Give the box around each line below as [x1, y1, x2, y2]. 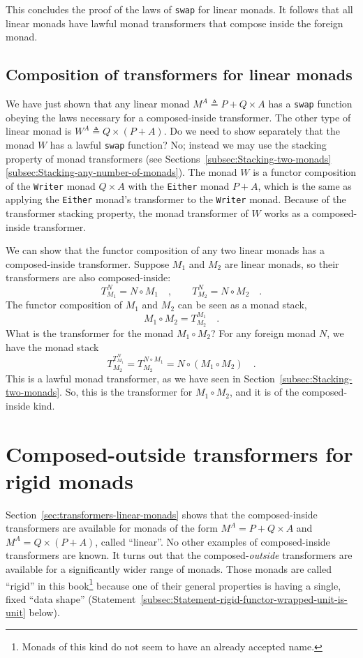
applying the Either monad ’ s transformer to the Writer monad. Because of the [6, 192, 346, 207]
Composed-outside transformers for [6, 439, 353, 468]
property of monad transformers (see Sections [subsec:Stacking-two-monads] [6, 151, 332, 165]
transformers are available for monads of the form [6, 521, 218, 535]
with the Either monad [128, 178, 230, 193]
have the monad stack [6, 339, 99, 354]
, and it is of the [229, 384, 299, 399]
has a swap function [268, 96, 353, 111]
